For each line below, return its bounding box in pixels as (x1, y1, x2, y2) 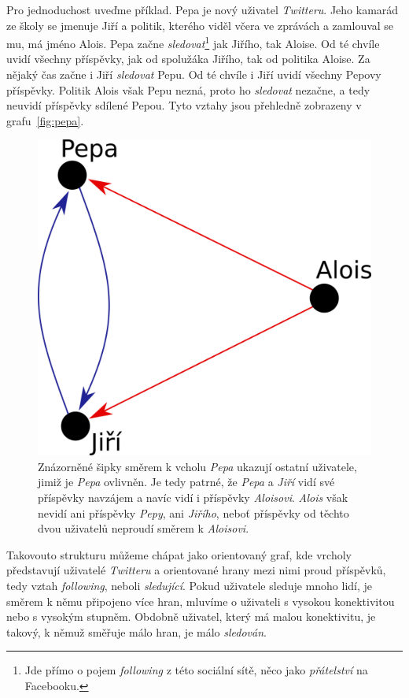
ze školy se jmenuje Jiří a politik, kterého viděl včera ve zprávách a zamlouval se (6, 17, 394, 33)
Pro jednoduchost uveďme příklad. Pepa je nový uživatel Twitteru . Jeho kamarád (6, 2, 399, 17)
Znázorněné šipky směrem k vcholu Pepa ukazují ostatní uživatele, (38, 458, 357, 474)
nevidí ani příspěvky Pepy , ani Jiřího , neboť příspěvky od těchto (38, 504, 349, 521)
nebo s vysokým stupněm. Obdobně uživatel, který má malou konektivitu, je (6, 608, 376, 625)
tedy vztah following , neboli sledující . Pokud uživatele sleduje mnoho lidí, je (6, 577, 373, 593)
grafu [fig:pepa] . (6, 112, 84, 128)
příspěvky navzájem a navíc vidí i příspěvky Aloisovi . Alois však (38, 489, 348, 505)
